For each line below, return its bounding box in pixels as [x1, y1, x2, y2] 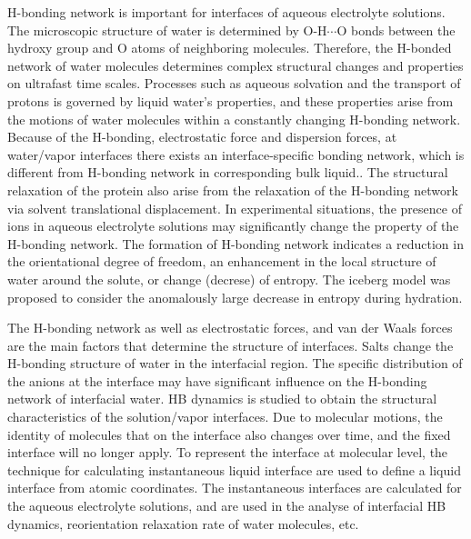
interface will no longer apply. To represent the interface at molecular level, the [7, 443, 448, 462]
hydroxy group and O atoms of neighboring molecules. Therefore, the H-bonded [7, 38, 452, 57]
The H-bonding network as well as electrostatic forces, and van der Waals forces [7, 318, 453, 337]
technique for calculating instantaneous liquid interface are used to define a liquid [7, 460, 461, 479]
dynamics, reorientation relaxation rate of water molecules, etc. [7, 514, 359, 533]
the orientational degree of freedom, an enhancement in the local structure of [7, 252, 436, 271]
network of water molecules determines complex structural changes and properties [7, 55, 464, 75]
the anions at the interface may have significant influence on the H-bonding [7, 371, 427, 390]
